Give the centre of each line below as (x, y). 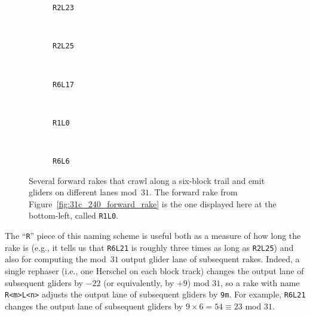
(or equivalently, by (139, 282)
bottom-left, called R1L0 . (73, 215)
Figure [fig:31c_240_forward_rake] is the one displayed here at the (153, 203)
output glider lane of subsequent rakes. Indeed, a (211, 259)
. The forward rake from (194, 192)
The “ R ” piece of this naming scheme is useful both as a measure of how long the (153, 236)
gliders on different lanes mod (83, 192)
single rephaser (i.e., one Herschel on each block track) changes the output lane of (154, 271)
